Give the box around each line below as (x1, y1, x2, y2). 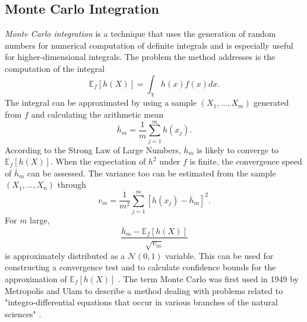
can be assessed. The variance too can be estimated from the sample (27, 166, 276, 179)
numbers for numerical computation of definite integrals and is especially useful (5, 39, 293, 51)
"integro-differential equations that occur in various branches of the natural (5, 296, 278, 308)
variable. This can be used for (165, 249, 274, 261)
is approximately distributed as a (5, 249, 125, 261)
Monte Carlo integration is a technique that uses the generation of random (5, 27, 276, 40)
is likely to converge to (197, 143, 279, 156)
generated (254, 96, 289, 109)
